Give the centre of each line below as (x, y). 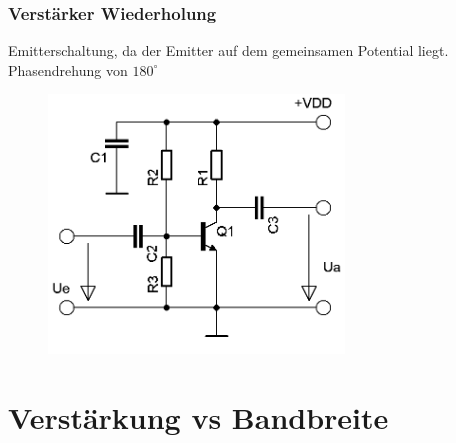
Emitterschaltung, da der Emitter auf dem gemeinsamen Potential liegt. (228, 50)
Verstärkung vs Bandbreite (198, 416)
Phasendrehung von (68, 69)
